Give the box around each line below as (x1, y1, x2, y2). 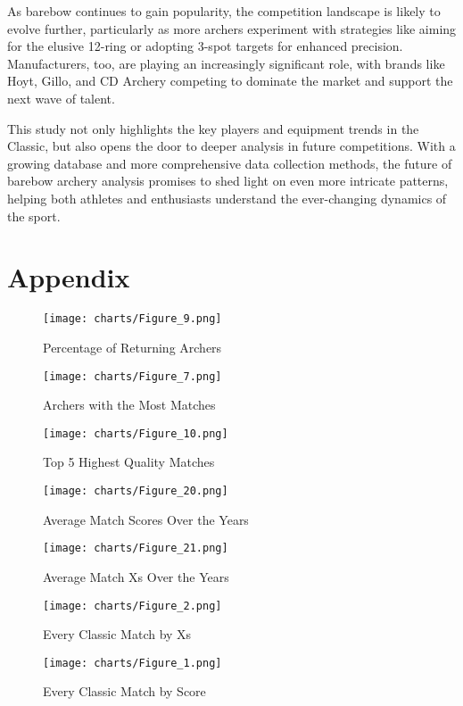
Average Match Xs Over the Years (43, 567, 229, 586)
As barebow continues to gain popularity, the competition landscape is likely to (7, 2, 441, 20)
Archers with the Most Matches (43, 395, 216, 414)
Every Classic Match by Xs (43, 625, 192, 644)
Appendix (7, 259, 130, 295)
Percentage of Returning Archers (43, 337, 222, 356)
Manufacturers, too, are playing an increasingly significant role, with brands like (7, 54, 445, 72)
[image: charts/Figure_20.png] (43, 485, 228, 497)
